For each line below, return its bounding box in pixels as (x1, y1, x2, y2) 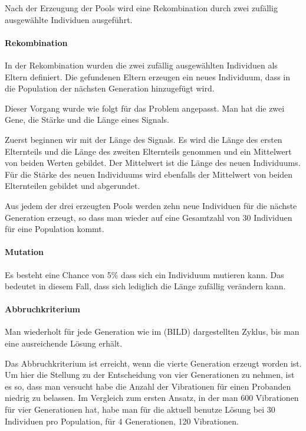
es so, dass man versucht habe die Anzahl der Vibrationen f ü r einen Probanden (5, 380, 291, 392)
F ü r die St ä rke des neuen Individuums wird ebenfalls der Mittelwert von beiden (5, 168, 293, 180)
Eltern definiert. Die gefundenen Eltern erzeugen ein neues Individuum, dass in (5, 70, 291, 83)
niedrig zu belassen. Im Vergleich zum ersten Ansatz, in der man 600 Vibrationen (5, 391, 299, 404)
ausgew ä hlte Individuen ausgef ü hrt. (5, 13, 133, 25)
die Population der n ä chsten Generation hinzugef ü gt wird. (5, 82, 215, 94)
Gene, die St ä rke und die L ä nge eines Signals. (5, 113, 169, 126)
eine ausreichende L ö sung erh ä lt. (5, 337, 123, 350)
